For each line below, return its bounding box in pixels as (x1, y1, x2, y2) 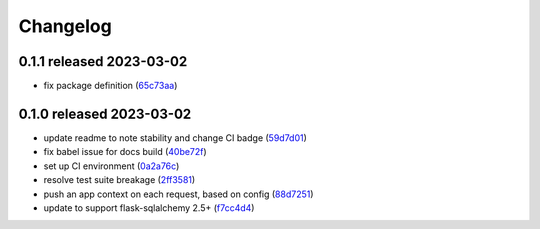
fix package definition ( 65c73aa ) (43, 80, 178, 92)
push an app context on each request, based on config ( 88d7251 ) (43, 188, 314, 200)
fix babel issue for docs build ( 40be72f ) (43, 146, 207, 158)
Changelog (18, 15, 112, 37)
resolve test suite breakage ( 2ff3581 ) (43, 174, 196, 186)
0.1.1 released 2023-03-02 (18, 53, 188, 70)
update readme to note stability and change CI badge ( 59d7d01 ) (43, 131, 307, 144)
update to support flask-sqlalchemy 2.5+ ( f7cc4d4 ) (43, 201, 255, 214)
